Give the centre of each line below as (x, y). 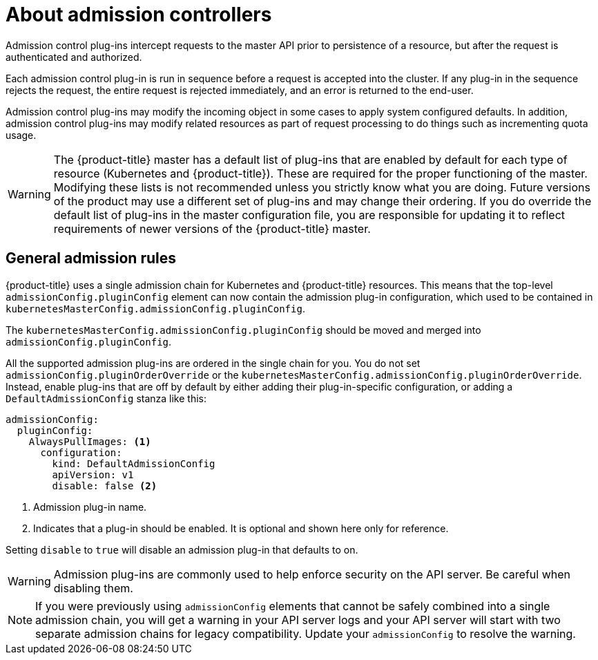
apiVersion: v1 (93, 474)
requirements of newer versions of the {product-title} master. (212, 228)
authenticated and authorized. (74, 57)
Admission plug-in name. (90, 507)
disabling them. (93, 588)
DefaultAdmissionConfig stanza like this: (106, 398)
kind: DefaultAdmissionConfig (134, 463)
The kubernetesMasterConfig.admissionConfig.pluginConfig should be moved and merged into (243, 330)
